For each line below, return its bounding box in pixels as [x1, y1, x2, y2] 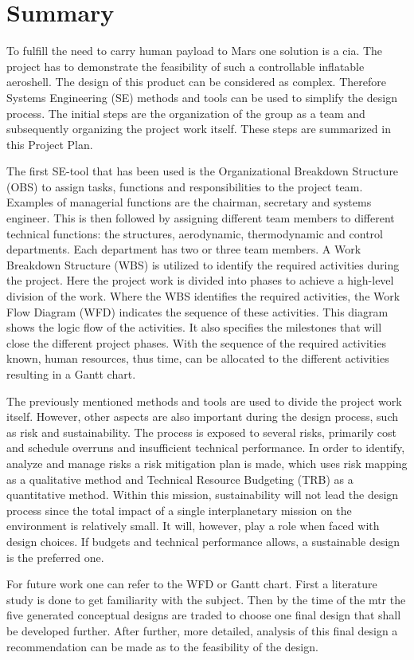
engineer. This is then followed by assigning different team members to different [6, 210, 395, 226]
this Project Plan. [6, 136, 93, 152]
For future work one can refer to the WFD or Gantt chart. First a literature [6, 576, 377, 592]
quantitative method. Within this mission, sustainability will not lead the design [6, 486, 399, 503]
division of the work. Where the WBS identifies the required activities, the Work [6, 288, 400, 304]
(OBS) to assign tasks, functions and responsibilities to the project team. [6, 178, 363, 194]
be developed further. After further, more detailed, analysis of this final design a [6, 622, 398, 638]
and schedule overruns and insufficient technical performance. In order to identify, [6, 439, 405, 456]
